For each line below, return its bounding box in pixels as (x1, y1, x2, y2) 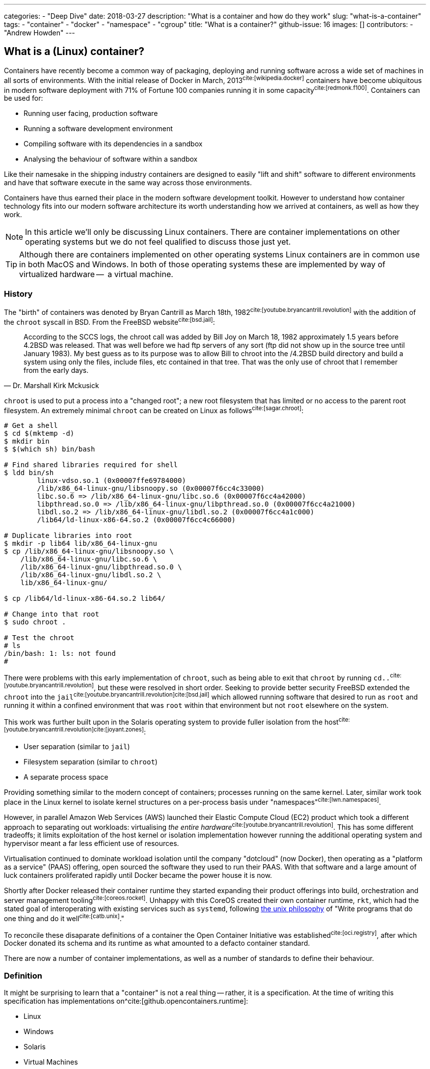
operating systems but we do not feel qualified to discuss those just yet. (25, 237, 291, 247)
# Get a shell (4, 421, 58, 429)
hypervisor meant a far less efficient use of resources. (4, 839, 179, 848)
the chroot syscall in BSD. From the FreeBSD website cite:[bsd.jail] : (4, 316, 215, 326)
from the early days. (24, 366, 89, 375)
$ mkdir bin (4, 437, 50, 445)
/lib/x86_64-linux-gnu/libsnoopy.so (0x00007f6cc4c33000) (37, 484, 265, 492)
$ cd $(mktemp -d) (4, 429, 75, 437)
